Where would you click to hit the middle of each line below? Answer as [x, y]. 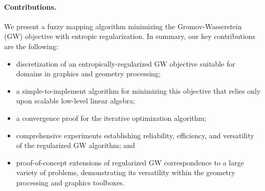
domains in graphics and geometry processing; [88, 73]
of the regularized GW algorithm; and [75, 145]
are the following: [31, 46]
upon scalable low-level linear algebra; [75, 101]
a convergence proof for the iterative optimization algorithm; [111, 118]
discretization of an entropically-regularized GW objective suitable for [126, 63]
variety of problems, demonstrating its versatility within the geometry [126, 172]
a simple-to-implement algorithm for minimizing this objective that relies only [138, 90]
